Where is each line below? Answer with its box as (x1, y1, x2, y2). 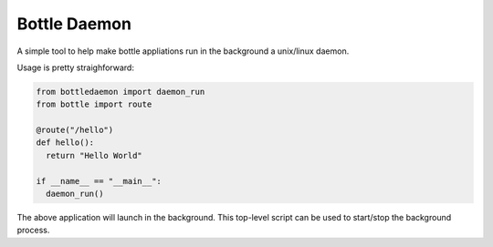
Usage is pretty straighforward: (16, 62, 134, 73)
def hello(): (36, 138, 95, 148)
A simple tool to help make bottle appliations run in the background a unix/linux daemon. (16, 46, 350, 57)
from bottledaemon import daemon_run (36, 87, 205, 97)
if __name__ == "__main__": (36, 176, 162, 186)
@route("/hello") (36, 125, 114, 136)
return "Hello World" (46, 150, 143, 160)
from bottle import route (36, 99, 152, 109)
